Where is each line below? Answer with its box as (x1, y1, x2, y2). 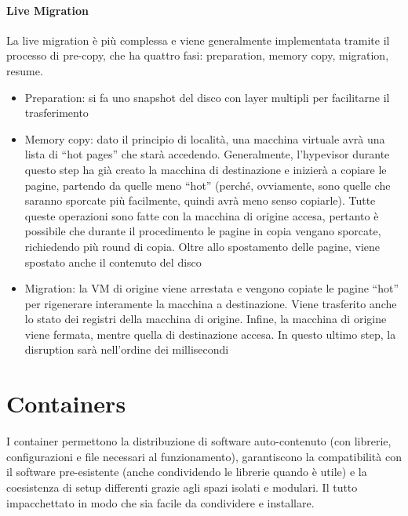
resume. (6, 62, 43, 78)
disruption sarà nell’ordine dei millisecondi (24, 341, 229, 358)
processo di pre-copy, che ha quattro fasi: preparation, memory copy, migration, (6, 47, 389, 64)
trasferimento (24, 104, 89, 121)
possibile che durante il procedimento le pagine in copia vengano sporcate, (24, 223, 381, 239)
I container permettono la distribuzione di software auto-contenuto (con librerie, (6, 433, 392, 449)
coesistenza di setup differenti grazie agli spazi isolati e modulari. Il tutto (6, 478, 358, 495)
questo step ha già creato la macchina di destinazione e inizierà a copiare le (24, 161, 387, 177)
